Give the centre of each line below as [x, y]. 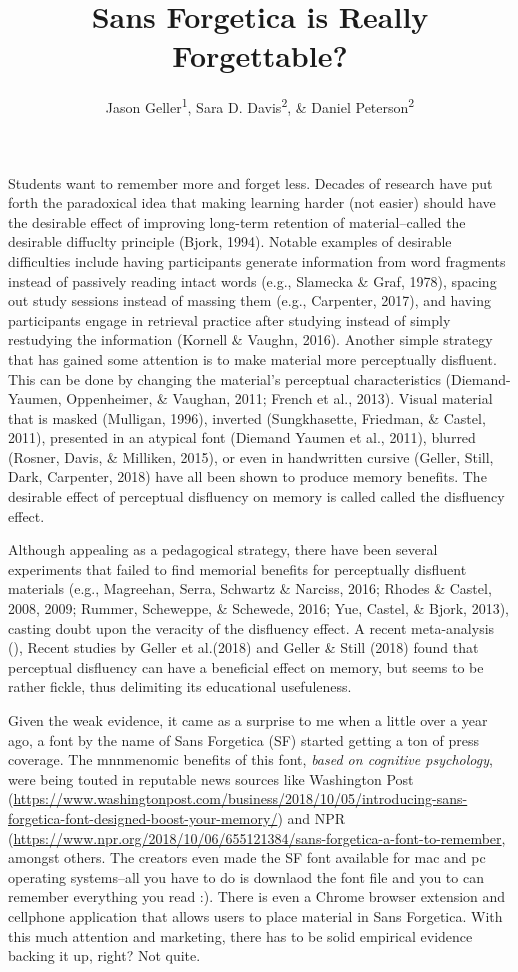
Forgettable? [260, 55]
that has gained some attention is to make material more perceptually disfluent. [252, 358]
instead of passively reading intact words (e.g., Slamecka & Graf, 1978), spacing [252, 280]
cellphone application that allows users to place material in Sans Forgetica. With [255, 915]
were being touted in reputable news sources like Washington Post [211, 778]
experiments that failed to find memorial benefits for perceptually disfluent [237, 568]
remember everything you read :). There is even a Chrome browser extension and [257, 896]
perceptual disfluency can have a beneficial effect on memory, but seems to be [246, 666]
